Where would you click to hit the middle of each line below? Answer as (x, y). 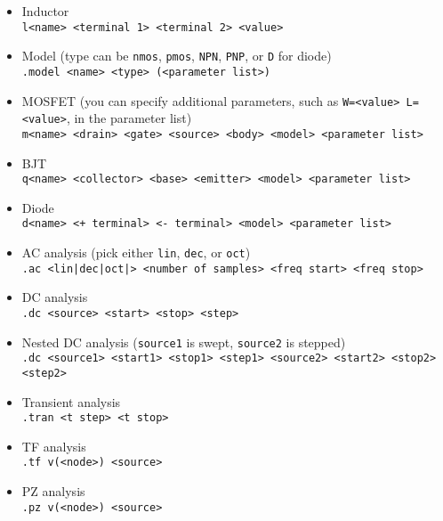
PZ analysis (53, 491)
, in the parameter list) (129, 118)
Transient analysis (71, 401)
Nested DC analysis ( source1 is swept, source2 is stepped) (184, 342)
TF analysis (54, 446)
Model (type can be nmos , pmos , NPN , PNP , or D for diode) (177, 56)
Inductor (45, 11)
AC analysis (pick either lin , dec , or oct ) (136, 252)
